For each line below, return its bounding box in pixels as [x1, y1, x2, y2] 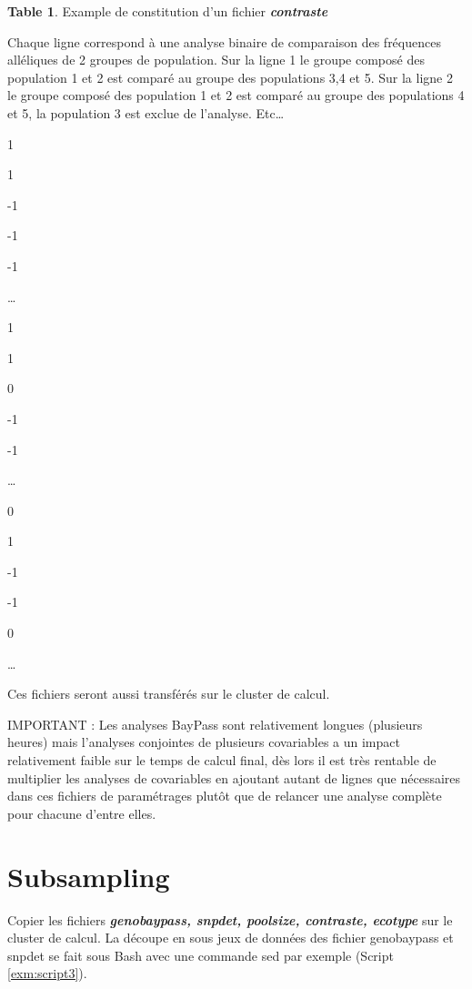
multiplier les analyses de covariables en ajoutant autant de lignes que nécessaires [7, 768, 461, 787]
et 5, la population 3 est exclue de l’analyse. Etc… [7, 103, 285, 122]
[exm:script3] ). [7, 964, 87, 983]
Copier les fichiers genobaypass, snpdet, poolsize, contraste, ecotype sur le [7, 910, 453, 929]
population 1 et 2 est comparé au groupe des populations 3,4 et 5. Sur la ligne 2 [7, 67, 453, 86]
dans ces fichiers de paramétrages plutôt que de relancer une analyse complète [7, 786, 442, 805]
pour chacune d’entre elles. [7, 803, 156, 822]
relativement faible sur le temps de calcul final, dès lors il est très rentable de [7, 751, 437, 770]
